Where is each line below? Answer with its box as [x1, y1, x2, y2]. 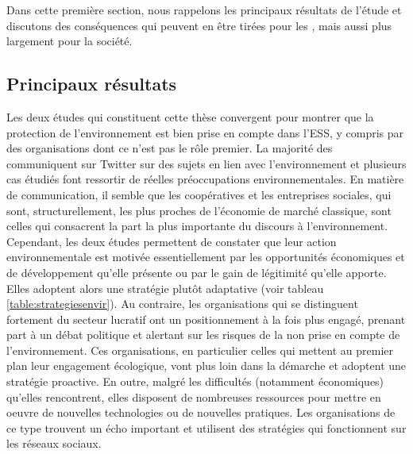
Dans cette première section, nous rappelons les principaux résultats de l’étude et [6, 2, 402, 17]
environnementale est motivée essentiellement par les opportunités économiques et [6, 248, 405, 265]
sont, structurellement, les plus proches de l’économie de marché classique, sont [6, 202, 392, 218]
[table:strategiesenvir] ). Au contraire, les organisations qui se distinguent [6, 295, 358, 312]
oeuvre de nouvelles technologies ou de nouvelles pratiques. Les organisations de [6, 404, 396, 421]
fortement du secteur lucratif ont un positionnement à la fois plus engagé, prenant [6, 310, 406, 327]
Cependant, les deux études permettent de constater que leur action [6, 233, 337, 249]
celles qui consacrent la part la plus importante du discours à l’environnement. [6, 217, 388, 234]
